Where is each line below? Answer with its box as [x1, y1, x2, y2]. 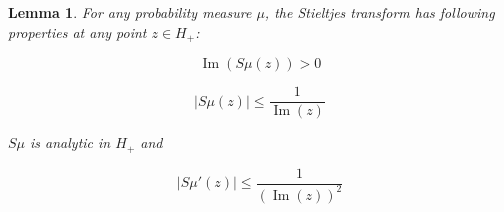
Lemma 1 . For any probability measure [8, 2, 252, 22]
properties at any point [8, 21, 147, 42]
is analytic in [30, 132, 111, 153]
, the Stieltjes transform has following [264, 2, 495, 22]
